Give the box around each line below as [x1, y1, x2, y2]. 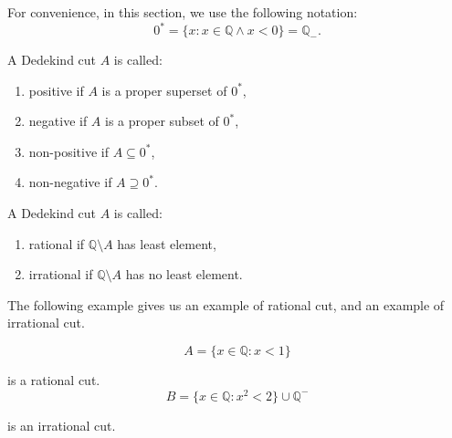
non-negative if [28, 172, 112, 192]
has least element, [117, 234, 216, 253]
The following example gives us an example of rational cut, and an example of [7, 295, 445, 314]
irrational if [28, 265, 93, 284]
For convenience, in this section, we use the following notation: [7, 3, 358, 21]
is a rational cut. [7, 370, 100, 390]
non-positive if [28, 141, 110, 161]
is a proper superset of [101, 80, 227, 99]
